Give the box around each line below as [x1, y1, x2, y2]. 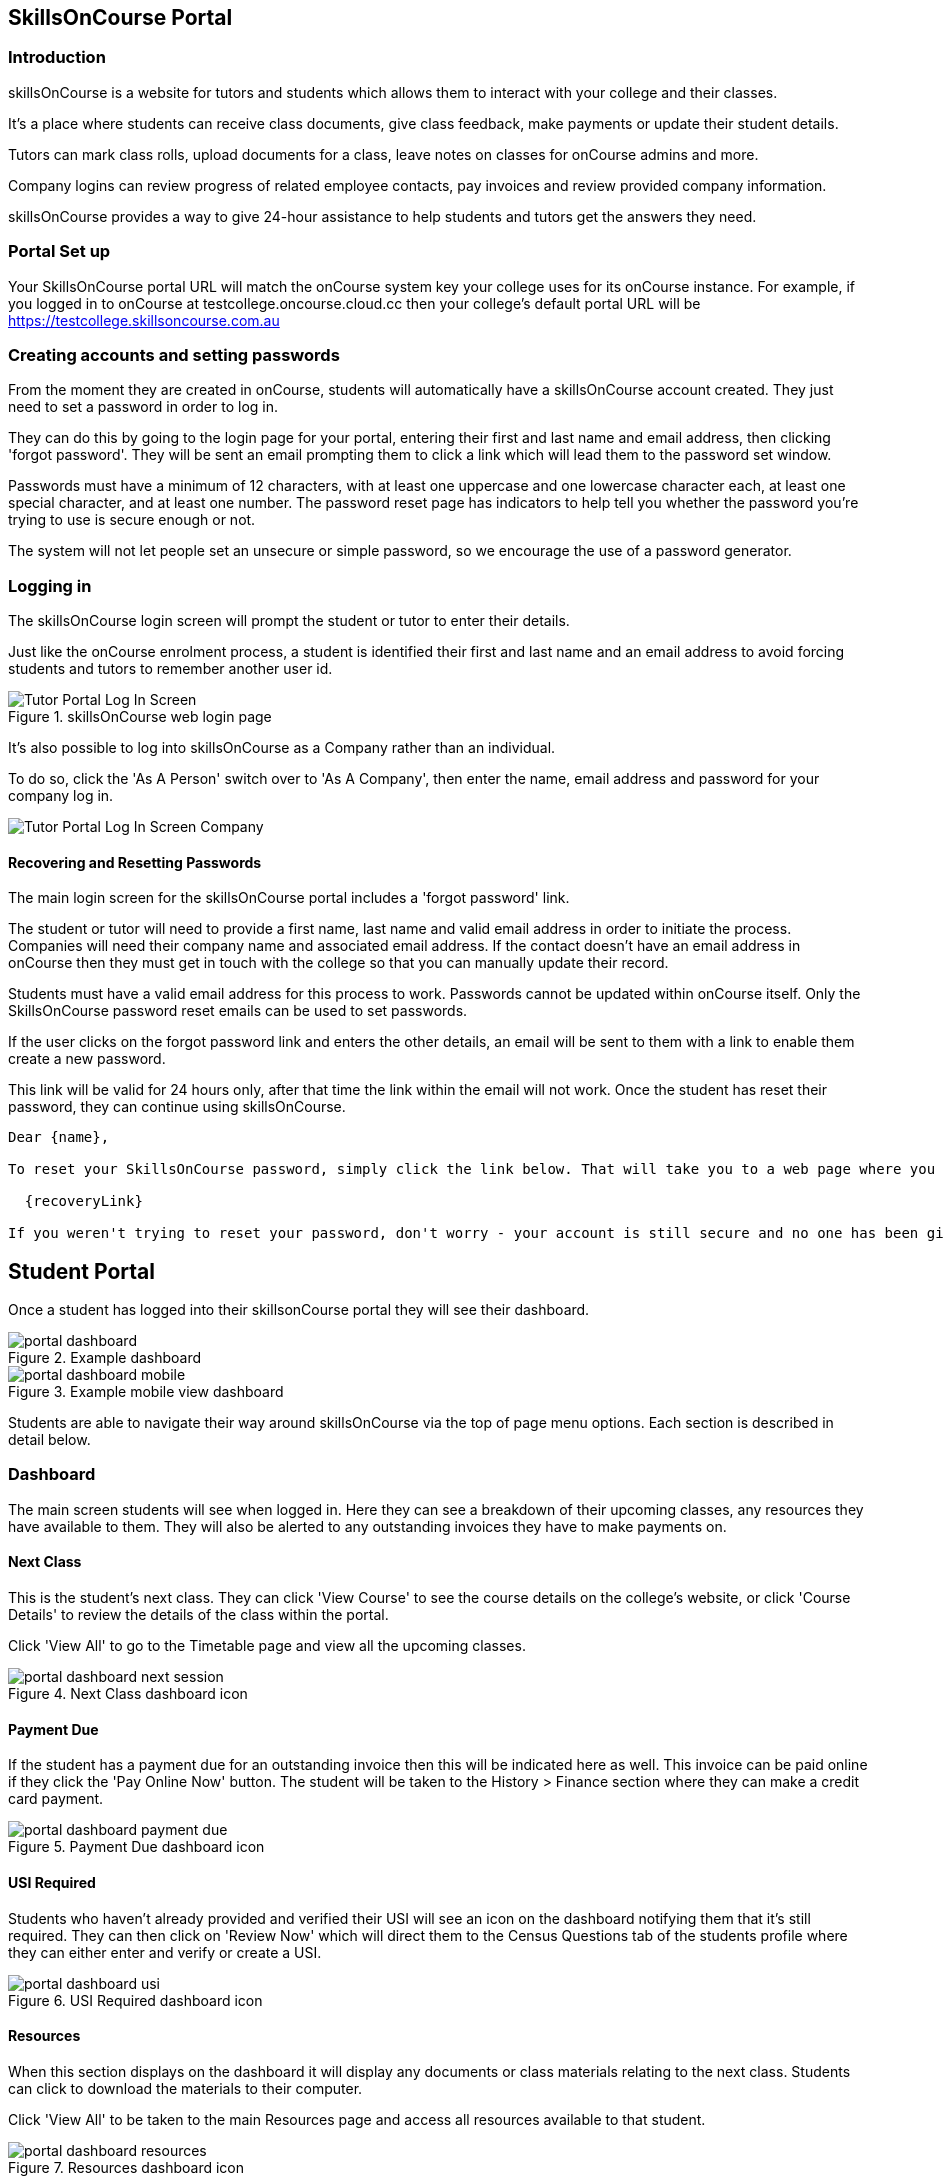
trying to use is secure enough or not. [8, 511, 256, 529]
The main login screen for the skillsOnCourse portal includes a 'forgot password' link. [8, 889, 570, 907]
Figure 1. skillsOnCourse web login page [8, 708, 272, 726]
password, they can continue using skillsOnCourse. [8, 1098, 346, 1116]
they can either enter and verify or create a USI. [8, 1943, 322, 1961]
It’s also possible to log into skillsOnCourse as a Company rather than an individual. [8, 739, 556, 757]
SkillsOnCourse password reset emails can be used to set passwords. [8, 1002, 468, 1020]
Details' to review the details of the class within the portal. [8, 1606, 389, 1624]
